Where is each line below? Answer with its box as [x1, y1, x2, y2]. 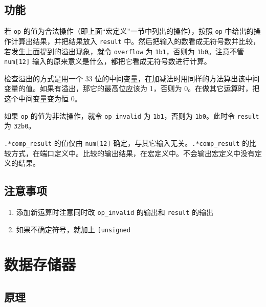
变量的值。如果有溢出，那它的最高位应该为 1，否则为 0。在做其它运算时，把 [4, 83, 260, 94]
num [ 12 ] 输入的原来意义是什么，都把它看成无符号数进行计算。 [4, 56, 211, 67]
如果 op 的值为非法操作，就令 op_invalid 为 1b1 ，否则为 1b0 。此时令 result [4, 110, 259, 121]
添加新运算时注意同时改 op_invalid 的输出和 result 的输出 [16, 206, 214, 217]
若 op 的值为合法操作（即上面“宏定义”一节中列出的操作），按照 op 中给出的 [4, 26, 254, 36]
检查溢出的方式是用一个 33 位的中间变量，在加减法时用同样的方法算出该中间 [4, 73, 260, 83]
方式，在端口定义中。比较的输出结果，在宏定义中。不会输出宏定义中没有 [11, 147, 255, 158]
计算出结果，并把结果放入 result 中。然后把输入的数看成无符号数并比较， [11, 35, 260, 46]
